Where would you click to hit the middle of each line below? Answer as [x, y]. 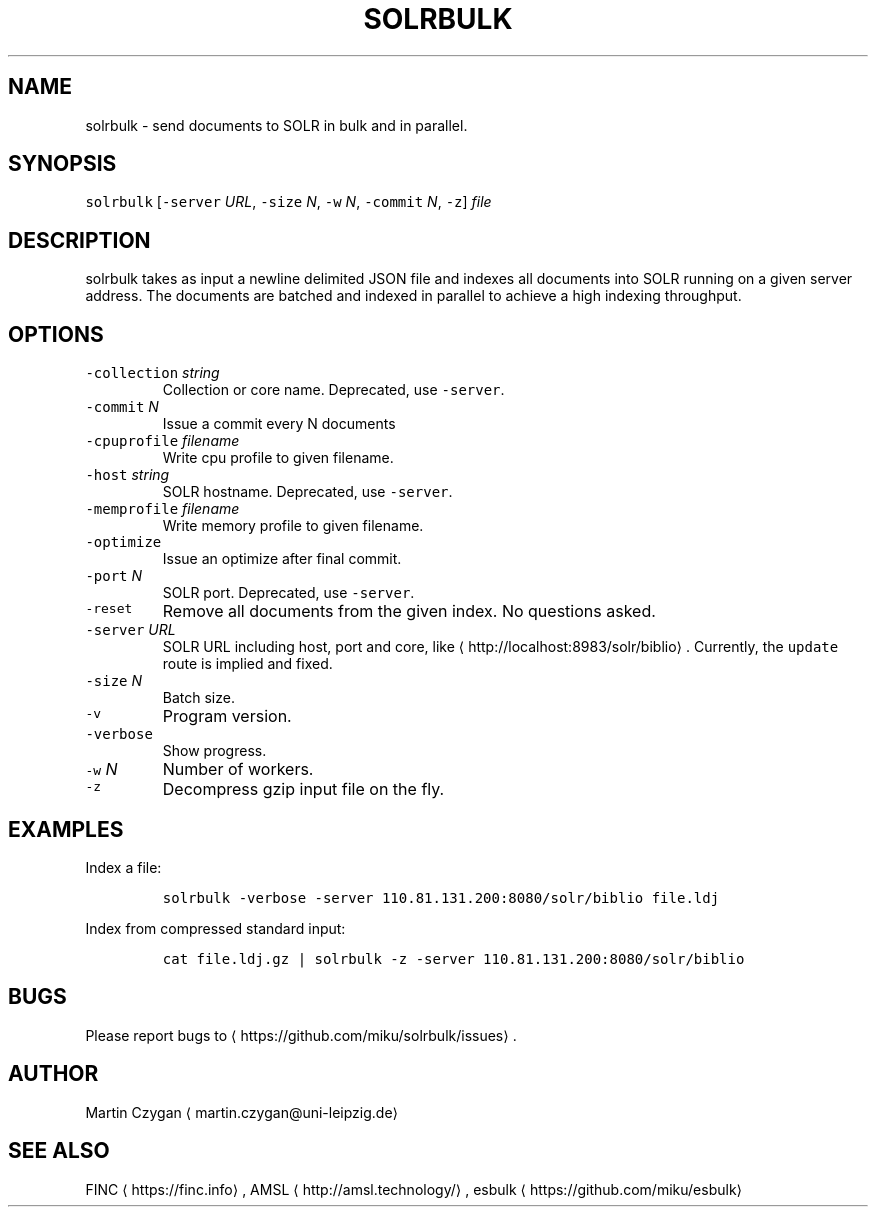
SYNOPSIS [62, 164]
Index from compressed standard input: [215, 928]
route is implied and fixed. [247, 664]
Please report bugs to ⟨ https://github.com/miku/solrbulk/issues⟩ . [301, 1035]
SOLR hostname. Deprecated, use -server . [307, 492]
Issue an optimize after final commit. [282, 559]
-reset [109, 609]
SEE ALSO [59, 1151]
